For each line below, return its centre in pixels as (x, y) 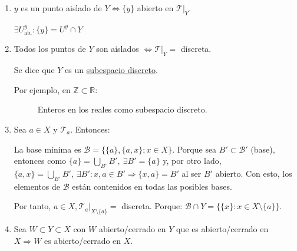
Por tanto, (32, 206)
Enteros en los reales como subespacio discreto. (122, 109)
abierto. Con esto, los (254, 173)
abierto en (155, 8)
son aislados (118, 49)
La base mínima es (47, 149)
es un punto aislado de (61, 8)
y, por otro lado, (192, 161)
